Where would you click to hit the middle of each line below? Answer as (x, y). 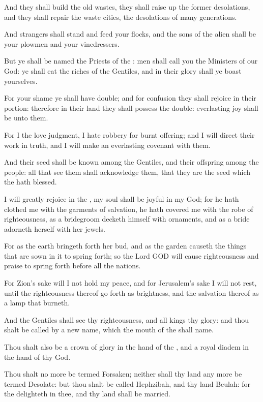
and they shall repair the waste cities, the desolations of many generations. (121, 17)
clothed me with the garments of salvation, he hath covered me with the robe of (129, 209)
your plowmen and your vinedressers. (62, 43)
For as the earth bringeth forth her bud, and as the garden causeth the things (125, 246)
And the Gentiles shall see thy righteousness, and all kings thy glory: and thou (127, 319)
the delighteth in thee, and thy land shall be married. (87, 394)
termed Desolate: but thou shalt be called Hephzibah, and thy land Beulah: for (127, 383)
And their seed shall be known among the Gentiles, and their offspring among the (131, 162)
